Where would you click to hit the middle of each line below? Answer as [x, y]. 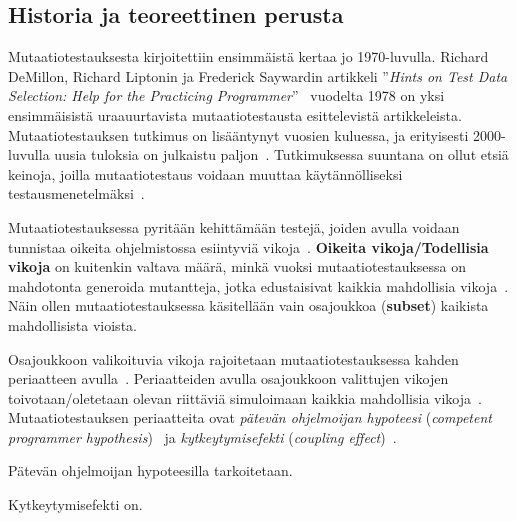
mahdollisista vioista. [72, 324]
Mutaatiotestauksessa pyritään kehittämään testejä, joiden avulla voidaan [234, 226]
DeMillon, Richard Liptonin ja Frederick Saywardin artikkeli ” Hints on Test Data [258, 75]
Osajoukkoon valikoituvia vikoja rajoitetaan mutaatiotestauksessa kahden [233, 358]
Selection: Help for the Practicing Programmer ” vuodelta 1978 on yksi [226, 95]
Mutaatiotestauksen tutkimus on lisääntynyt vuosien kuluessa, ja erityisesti [238, 134]
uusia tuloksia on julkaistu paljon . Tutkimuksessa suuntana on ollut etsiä [281, 154]
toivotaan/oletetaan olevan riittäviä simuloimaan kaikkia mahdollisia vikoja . [245, 397]
